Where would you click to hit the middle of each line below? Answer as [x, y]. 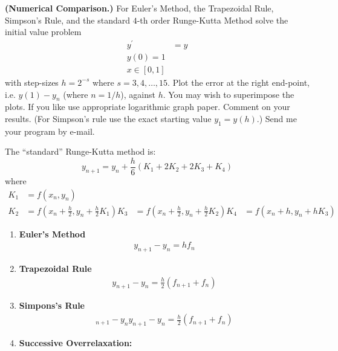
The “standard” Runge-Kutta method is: [80, 151]
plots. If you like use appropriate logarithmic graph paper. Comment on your [148, 107]
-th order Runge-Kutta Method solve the [213, 20]
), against [138, 94]
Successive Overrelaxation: [76, 342]
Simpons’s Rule [52, 305]
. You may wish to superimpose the [229, 94]
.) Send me [277, 118]
